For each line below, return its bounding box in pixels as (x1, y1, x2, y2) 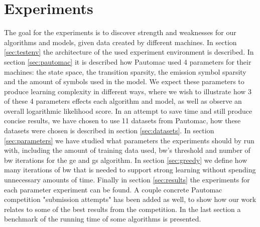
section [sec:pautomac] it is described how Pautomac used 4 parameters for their (4, 56, 251, 67)
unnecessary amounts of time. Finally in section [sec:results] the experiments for (4, 174, 250, 185)
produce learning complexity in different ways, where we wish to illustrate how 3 (4, 86, 252, 96)
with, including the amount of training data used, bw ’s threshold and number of (4, 145, 250, 155)
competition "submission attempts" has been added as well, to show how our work (4, 194, 256, 204)
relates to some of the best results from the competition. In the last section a (4, 203, 241, 214)
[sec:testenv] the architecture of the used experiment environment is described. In (4, 47, 254, 57)
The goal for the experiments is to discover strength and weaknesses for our (4, 27, 236, 38)
